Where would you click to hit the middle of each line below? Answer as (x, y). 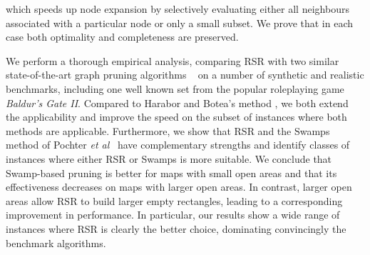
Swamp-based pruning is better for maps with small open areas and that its (171, 172)
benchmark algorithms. (56, 242)
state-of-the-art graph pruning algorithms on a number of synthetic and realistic (185, 75)
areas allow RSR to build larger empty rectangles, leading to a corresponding (174, 200)
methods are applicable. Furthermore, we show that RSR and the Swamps (168, 130)
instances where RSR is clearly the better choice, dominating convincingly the (176, 228)
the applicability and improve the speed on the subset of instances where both (176, 117)
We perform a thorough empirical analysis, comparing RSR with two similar (173, 60)
